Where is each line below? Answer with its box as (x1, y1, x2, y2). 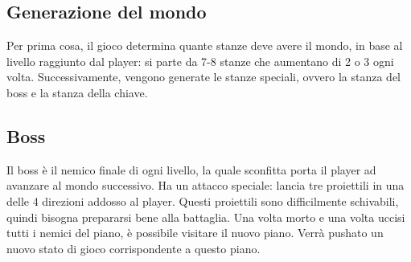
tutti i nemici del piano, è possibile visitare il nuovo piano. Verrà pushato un (6, 224, 384, 241)
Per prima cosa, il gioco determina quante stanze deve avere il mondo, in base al (6, 37, 403, 54)
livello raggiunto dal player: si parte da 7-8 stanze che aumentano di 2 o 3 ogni (6, 52, 394, 69)
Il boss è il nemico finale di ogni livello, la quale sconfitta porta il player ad (6, 161, 376, 178)
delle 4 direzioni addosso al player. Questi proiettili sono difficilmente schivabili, (6, 192, 399, 209)
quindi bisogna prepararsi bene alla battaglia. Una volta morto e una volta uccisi (6, 208, 405, 225)
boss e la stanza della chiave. (6, 84, 148, 100)
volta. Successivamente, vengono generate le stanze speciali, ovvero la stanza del (6, 68, 401, 85)
